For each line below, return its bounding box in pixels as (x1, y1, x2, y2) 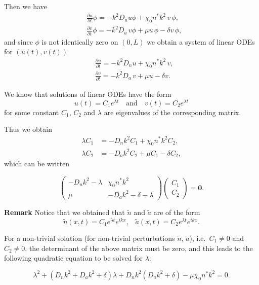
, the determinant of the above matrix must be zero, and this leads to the (25, 242, 253, 253)
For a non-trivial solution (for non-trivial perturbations (4, 233, 175, 243)
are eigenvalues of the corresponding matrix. (104, 106, 241, 117)
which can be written (4, 158, 70, 169)
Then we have (4, 1, 47, 11)
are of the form (153, 207, 200, 218)
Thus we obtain (4, 124, 52, 134)
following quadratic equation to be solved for (4, 253, 143, 263)
